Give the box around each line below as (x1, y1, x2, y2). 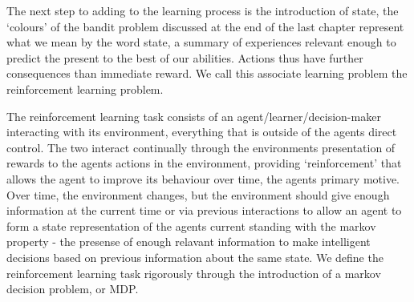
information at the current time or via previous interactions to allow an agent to (6, 202, 402, 219)
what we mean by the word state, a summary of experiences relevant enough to (6, 34, 396, 50)
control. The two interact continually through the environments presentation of (6, 139, 396, 155)
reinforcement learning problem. (6, 80, 164, 97)
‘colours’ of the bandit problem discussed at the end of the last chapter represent (6, 18, 404, 34)
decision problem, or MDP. (6, 280, 139, 297)
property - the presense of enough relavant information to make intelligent (6, 233, 371, 250)
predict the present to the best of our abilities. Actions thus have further (6, 49, 363, 66)
